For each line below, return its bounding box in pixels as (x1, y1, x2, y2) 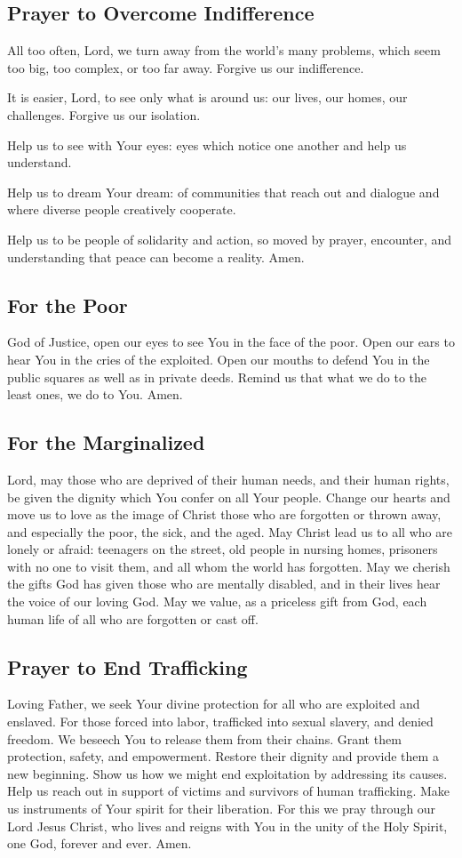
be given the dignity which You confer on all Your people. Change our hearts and (7, 487, 450, 506)
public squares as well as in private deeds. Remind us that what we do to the (7, 367, 427, 386)
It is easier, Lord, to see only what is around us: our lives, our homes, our (7, 88, 408, 107)
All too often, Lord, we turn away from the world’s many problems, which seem (7, 41, 441, 60)
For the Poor (7, 291, 128, 318)
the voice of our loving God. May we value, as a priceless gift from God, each (7, 592, 427, 611)
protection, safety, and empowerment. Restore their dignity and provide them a (7, 747, 439, 766)
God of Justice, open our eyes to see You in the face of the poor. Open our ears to (7, 333, 455, 351)
